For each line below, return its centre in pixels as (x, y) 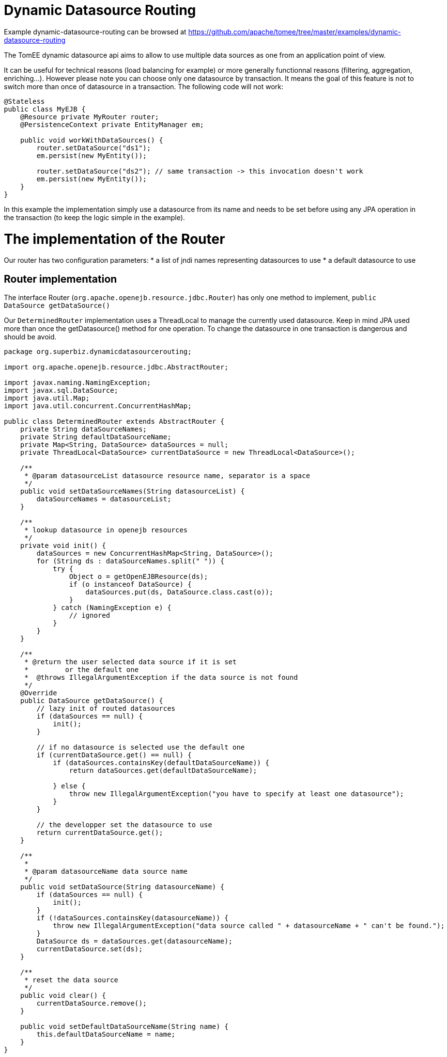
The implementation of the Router (115, 239)
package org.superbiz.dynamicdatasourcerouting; (98, 352)
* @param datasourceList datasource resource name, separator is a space (167, 476)
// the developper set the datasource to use (124, 825)
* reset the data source (71, 980)
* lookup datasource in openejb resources (106, 530)
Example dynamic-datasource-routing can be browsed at (95, 32)
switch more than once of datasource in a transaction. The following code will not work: (144, 86)
